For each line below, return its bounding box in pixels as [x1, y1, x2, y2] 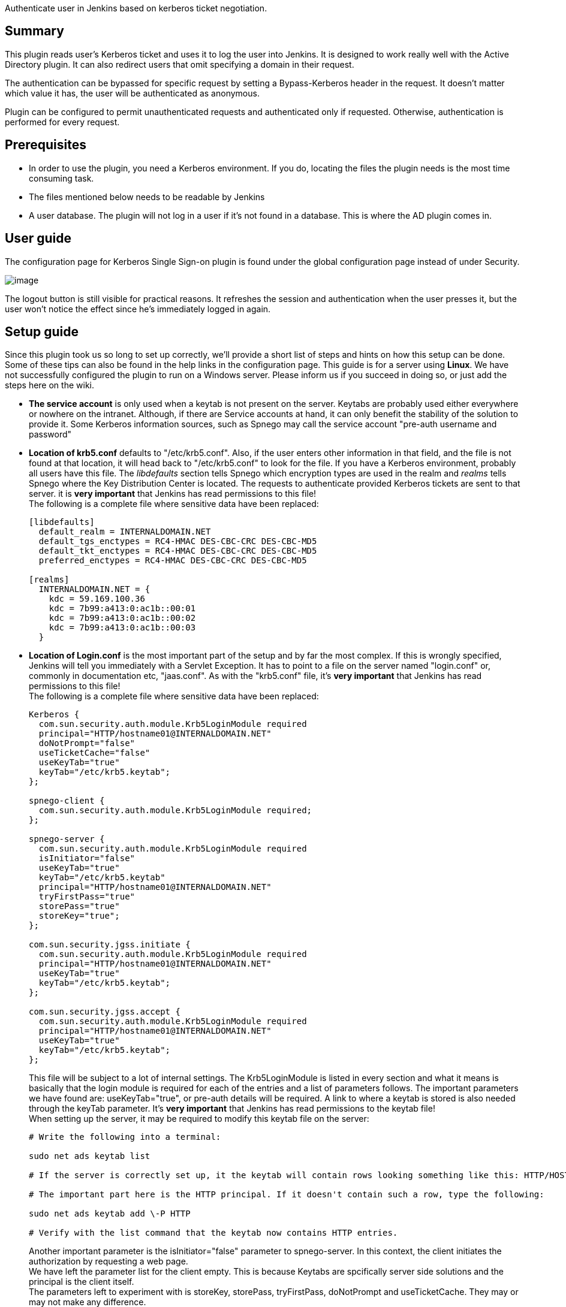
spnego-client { [29, 796, 105, 806]
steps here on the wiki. [5, 380, 94, 391]
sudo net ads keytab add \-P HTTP [29, 1209, 191, 1219]
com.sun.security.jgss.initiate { [29, 940, 191, 950]
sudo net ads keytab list [29, 1151, 150, 1161]
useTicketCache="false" [38, 748, 150, 758]
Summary [5, 23, 64, 39]
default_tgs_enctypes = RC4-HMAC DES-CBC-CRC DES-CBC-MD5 [38, 536, 317, 547]
